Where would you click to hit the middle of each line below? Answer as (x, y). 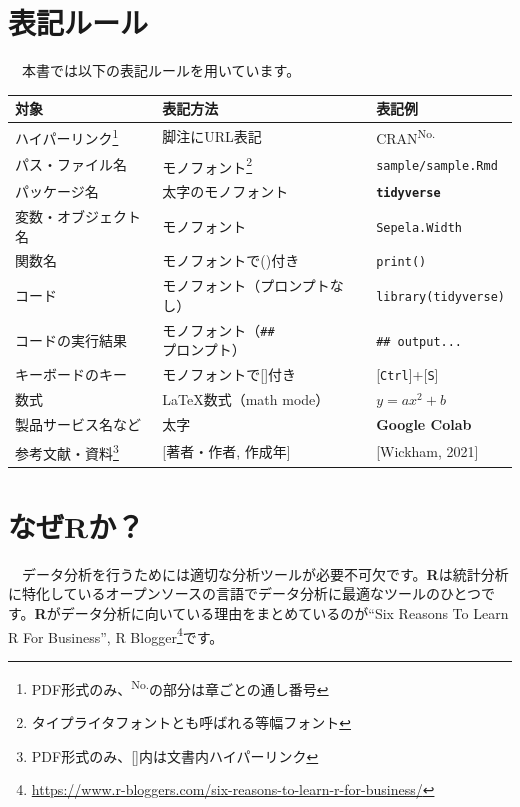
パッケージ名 (57, 191)
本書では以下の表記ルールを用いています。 (161, 70)
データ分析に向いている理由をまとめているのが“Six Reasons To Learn (284, 612)
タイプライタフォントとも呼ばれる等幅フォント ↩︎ (191, 722)
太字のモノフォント (225, 191)
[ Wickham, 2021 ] (427, 450)
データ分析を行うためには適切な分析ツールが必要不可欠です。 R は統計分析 (265, 573)
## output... (419, 341)
